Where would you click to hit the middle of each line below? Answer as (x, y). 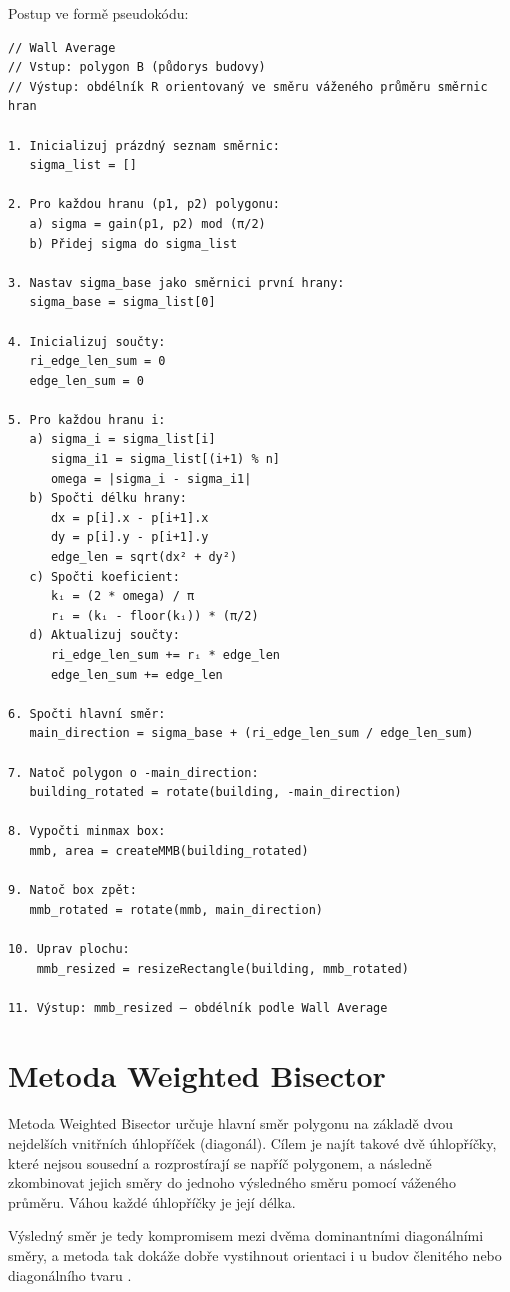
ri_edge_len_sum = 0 (97, 361)
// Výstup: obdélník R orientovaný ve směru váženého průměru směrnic (248, 86)
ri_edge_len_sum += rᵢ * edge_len (165, 655)
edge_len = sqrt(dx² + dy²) (144, 557)
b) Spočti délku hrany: (108, 498)
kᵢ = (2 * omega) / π (122, 596)
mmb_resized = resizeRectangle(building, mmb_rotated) (222, 968)
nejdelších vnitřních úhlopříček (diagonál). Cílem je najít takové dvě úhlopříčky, (252, 1143)
